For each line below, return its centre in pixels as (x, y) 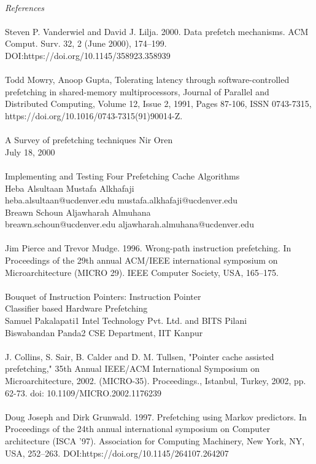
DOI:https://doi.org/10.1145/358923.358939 (88, 55)
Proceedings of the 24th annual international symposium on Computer (138, 429)
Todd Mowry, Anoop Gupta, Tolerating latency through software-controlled (147, 80)
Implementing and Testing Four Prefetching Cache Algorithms (122, 175)
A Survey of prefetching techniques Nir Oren (89, 140)
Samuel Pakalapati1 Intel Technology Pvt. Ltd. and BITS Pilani (126, 320)
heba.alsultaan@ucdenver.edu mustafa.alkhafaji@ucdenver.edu (121, 200)
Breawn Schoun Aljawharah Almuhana (78, 212)
